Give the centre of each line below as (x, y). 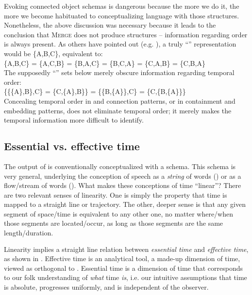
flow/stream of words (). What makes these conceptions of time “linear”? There (123, 185)
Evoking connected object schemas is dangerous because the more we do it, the (122, 6)
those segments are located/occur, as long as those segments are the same (114, 223)
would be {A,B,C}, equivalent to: (53, 53)
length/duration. (29, 233)
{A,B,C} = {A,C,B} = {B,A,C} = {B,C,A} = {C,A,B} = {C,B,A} (105, 63)
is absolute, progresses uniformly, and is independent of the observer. (106, 287)
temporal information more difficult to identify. (74, 120)
